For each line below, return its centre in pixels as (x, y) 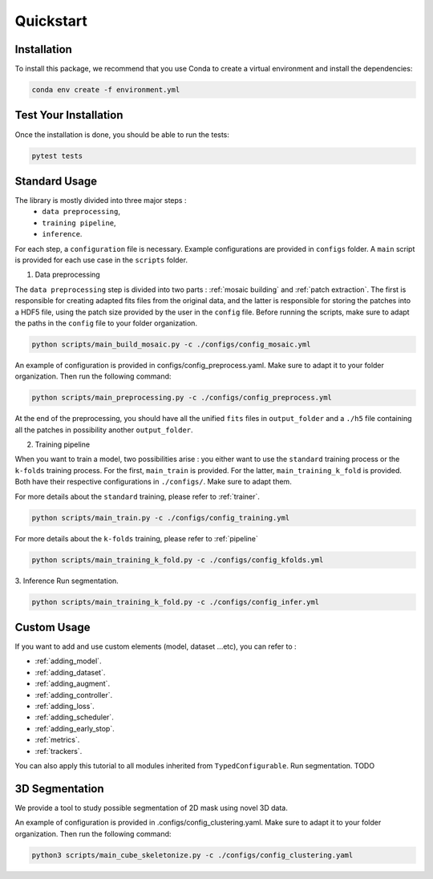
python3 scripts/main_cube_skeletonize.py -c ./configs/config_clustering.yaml (192, 855)
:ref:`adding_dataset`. (70, 672)
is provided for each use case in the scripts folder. (101, 260)
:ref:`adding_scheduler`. (74, 717)
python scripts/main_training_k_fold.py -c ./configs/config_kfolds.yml (178, 560)
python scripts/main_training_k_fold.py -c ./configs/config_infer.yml (176, 602)
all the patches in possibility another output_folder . (104, 430)
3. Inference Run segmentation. (67, 581)
